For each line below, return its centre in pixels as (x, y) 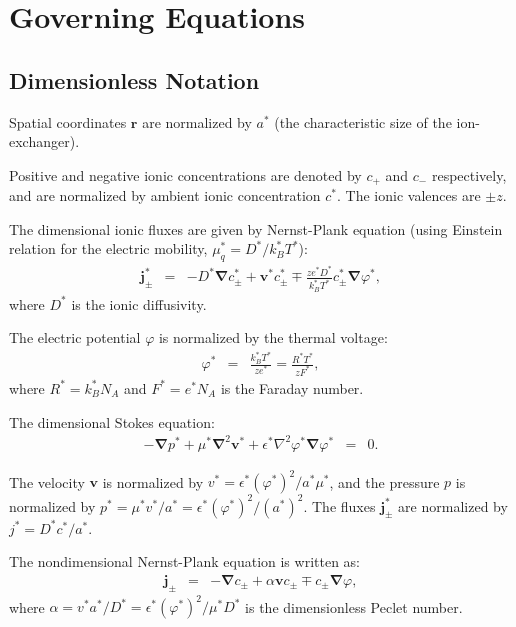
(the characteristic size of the (363, 121)
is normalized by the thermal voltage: (273, 337)
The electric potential (75, 337)
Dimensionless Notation (134, 79)
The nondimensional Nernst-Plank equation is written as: (184, 561)
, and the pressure (384, 481)
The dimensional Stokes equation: (112, 421)
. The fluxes (339, 505)
